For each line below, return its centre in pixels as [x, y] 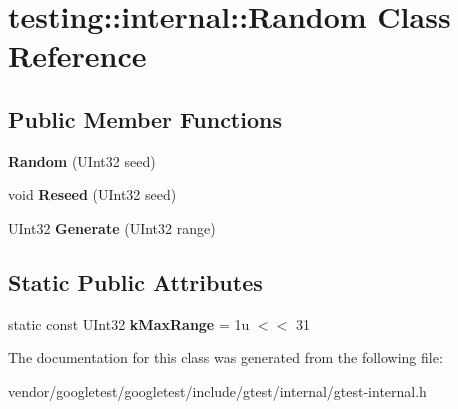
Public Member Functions [145, 118]
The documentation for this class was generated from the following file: [225, 357]
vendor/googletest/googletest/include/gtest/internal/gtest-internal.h [217, 390]
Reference [77, 55]
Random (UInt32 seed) [82, 160]
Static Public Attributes [135, 281]
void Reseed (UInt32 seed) [92, 194]
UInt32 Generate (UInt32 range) [112, 227]
